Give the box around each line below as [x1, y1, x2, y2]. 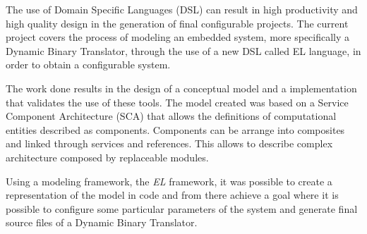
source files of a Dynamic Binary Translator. [6, 215, 198, 230]
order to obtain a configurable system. [6, 57, 171, 72]
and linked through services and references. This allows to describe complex [6, 136, 333, 151]
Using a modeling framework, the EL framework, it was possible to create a [6, 173, 332, 188]
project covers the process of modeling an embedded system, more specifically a [6, 30, 350, 44]
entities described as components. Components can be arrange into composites [6, 122, 345, 137]
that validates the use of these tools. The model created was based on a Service [6, 94, 349, 109]
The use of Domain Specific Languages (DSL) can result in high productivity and [6, 2, 358, 16]
